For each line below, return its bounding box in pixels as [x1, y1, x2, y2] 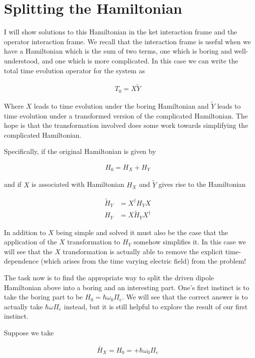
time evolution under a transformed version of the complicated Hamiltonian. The [4, 110, 248, 120]
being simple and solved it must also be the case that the [56, 227, 228, 237]
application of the [4, 237, 57, 247]
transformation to [67, 237, 120, 247]
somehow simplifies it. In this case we [134, 237, 246, 247]
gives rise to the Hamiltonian [158, 179, 246, 189]
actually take [4, 301, 43, 311]
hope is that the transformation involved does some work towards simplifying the [4, 120, 248, 130]
